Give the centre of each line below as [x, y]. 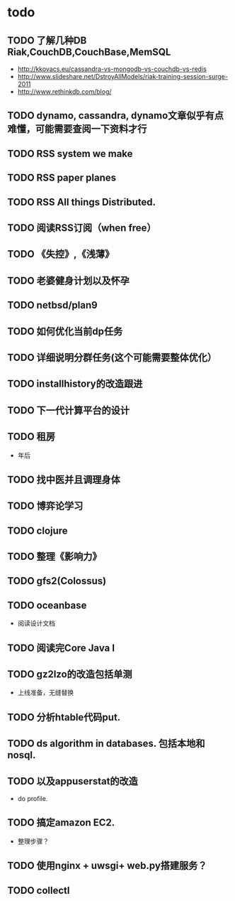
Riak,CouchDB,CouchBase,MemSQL [89, 52]
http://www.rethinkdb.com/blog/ [64, 92]
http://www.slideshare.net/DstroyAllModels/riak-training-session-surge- [123, 76]
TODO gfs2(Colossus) [57, 581]
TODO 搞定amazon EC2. [61, 822]
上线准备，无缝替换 [46, 693]
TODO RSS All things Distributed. [81, 202]
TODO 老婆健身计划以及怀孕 [68, 280]
